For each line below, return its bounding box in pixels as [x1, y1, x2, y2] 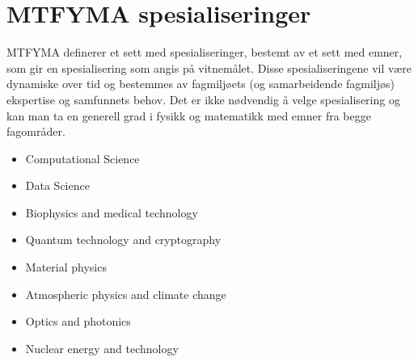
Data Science [25, 177, 90, 194]
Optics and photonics [25, 313, 131, 330]
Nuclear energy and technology [25, 339, 179, 356]
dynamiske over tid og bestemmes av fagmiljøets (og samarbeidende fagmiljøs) [6, 75, 395, 92]
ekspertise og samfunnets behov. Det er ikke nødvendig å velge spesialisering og [6, 90, 400, 107]
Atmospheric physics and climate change [25, 285, 226, 302]
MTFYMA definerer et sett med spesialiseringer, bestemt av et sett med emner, [6, 44, 403, 61]
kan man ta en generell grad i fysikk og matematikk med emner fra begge [6, 107, 371, 124]
